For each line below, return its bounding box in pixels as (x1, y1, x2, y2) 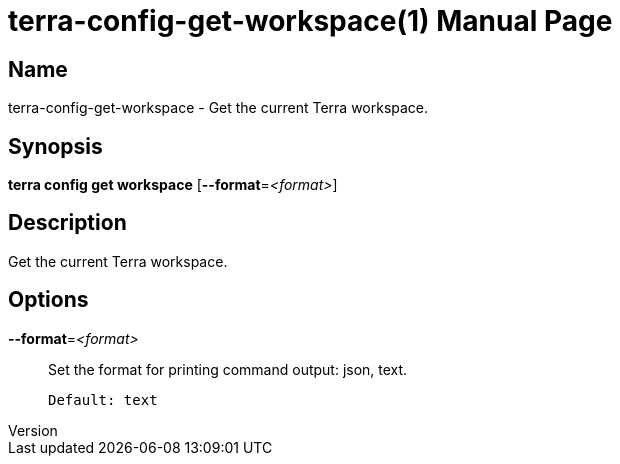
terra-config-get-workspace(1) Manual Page (8, 4, 613, 38)
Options (8, 287, 89, 313)
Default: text (48, 391, 158, 408)
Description (8, 210, 127, 236)
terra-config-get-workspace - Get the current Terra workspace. (8, 99, 429, 117)
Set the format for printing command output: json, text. (48, 360, 408, 378)
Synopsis (8, 133, 103, 159)
